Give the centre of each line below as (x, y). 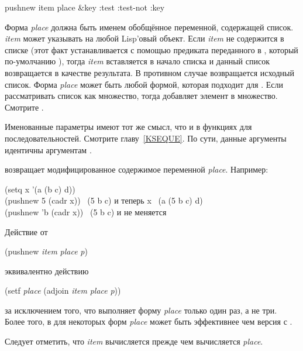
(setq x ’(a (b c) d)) (40, 189)
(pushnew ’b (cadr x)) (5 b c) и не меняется (86, 211)
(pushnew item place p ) (46, 251)
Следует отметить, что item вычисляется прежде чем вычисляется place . (134, 341)
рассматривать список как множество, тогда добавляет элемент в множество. (141, 96)
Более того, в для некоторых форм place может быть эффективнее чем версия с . (149, 321)
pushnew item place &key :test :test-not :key (85, 7)
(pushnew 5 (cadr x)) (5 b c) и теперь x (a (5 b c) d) (104, 200)
